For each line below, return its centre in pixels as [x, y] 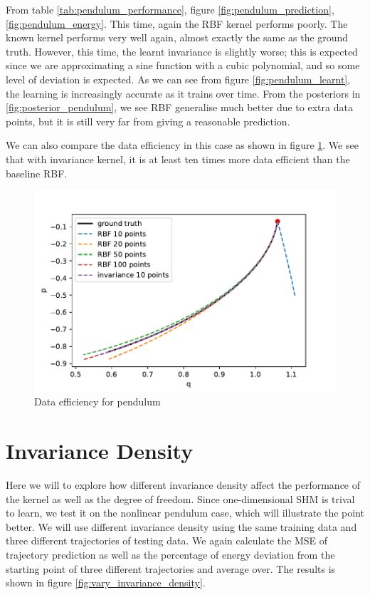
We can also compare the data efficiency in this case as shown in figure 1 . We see [182, 145]
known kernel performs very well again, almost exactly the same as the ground [177, 37]
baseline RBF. [37, 173]
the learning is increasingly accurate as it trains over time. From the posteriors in [183, 93]
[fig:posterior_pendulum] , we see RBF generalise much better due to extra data [179, 107]
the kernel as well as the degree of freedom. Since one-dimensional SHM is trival [180, 498]
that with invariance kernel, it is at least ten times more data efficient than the [178, 159]
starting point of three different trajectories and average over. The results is [171, 568]
